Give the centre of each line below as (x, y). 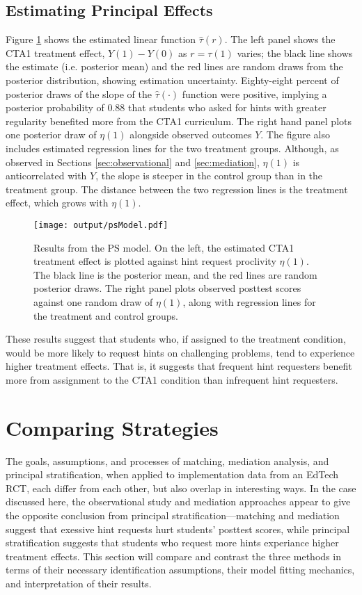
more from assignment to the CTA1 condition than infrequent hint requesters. (172, 379)
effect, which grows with (57, 203)
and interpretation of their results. (79, 583)
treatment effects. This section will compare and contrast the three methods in (173, 556)
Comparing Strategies (112, 427)
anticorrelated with (46, 176)
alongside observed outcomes (191, 135)
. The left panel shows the (280, 39)
